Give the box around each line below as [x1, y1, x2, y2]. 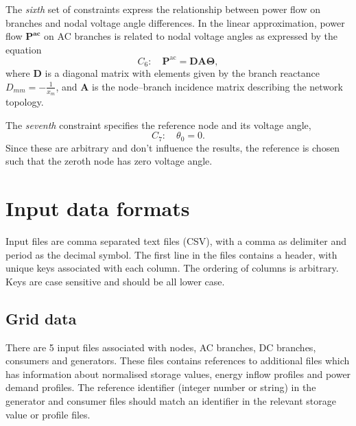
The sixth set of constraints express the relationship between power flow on [5, 2, 321, 16]
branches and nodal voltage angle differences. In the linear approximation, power [5, 15, 345, 29]
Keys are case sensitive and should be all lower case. [5, 274, 225, 288]
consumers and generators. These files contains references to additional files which [5, 353, 350, 368]
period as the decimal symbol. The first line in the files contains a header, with [5, 247, 337, 261]
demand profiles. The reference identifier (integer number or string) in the [5, 380, 316, 394]
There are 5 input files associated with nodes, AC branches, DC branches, [5, 340, 316, 354]
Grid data [5, 307, 77, 329]
